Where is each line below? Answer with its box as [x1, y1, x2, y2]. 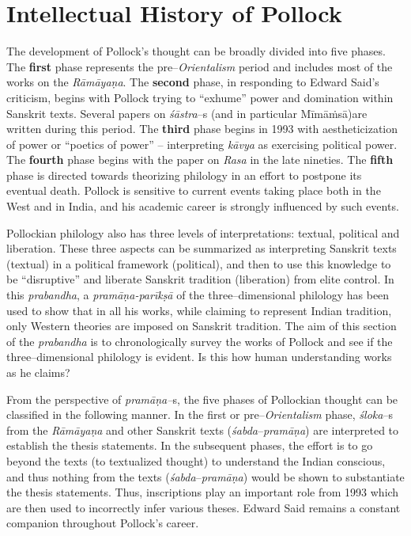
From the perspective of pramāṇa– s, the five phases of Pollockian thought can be [6, 390, 398, 407]
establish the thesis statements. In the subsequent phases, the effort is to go [6, 437, 373, 454]
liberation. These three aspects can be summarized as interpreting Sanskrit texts [6, 240, 397, 257]
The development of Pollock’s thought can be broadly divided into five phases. [6, 43, 386, 59]
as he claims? [6, 364, 70, 380]
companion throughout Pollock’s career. [6, 515, 199, 531]
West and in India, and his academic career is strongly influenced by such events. [6, 198, 399, 215]
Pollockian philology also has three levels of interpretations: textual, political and [6, 224, 400, 241]
